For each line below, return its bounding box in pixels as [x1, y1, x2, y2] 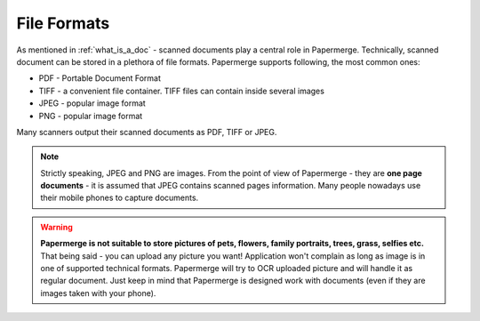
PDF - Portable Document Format [38, 73, 162, 84]
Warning [40, 221, 73, 232]
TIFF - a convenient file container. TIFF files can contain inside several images [38, 85, 324, 96]
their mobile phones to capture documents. [40, 192, 199, 204]
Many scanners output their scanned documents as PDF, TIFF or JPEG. [16, 126, 277, 137]
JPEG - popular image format [38, 98, 146, 108]
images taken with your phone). [40, 287, 156, 298]
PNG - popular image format [38, 110, 143, 121]
